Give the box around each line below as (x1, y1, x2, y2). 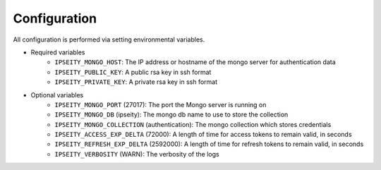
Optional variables (30, 90, 84, 99)
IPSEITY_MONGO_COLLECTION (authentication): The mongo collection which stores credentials (54, 120, 332, 128)
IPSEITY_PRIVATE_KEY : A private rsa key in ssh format (54, 78, 218, 86)
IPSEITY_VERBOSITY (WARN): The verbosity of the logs (54, 150, 219, 158)
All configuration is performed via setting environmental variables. (13, 35, 205, 44)
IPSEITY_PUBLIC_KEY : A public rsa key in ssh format (54, 68, 212, 76)
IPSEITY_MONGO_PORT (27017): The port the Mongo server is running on (54, 100, 267, 109)
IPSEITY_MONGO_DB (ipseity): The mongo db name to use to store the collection (54, 110, 289, 119)
